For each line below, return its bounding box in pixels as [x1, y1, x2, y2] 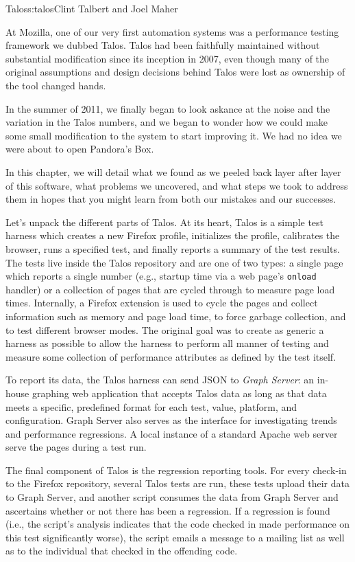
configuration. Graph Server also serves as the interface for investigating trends [5, 413, 337, 427]
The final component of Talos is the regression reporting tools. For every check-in [5, 462, 347, 477]
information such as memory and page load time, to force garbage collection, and [5, 308, 346, 323]
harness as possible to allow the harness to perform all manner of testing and [5, 336, 329, 350]
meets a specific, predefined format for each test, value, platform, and [5, 399, 297, 414]
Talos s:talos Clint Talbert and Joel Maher [5, 1, 178, 15]
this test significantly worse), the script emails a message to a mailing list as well [5, 530, 345, 544]
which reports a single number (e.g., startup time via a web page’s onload [5, 269, 317, 283]
